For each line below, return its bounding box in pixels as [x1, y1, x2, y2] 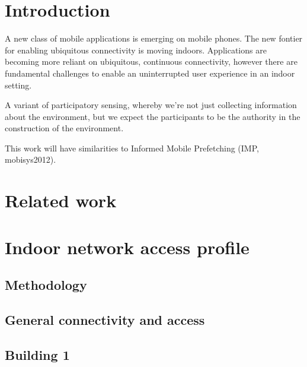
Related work [5, 188, 117, 213]
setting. [5, 78, 32, 91]
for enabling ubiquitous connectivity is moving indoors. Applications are [5, 43, 267, 56]
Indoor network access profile [5, 235, 250, 259]
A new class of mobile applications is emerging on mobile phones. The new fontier [5, 32, 303, 45]
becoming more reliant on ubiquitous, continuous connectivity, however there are [5, 55, 298, 68]
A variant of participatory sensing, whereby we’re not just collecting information [5, 99, 297, 111]
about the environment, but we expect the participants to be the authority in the [5, 110, 300, 122]
